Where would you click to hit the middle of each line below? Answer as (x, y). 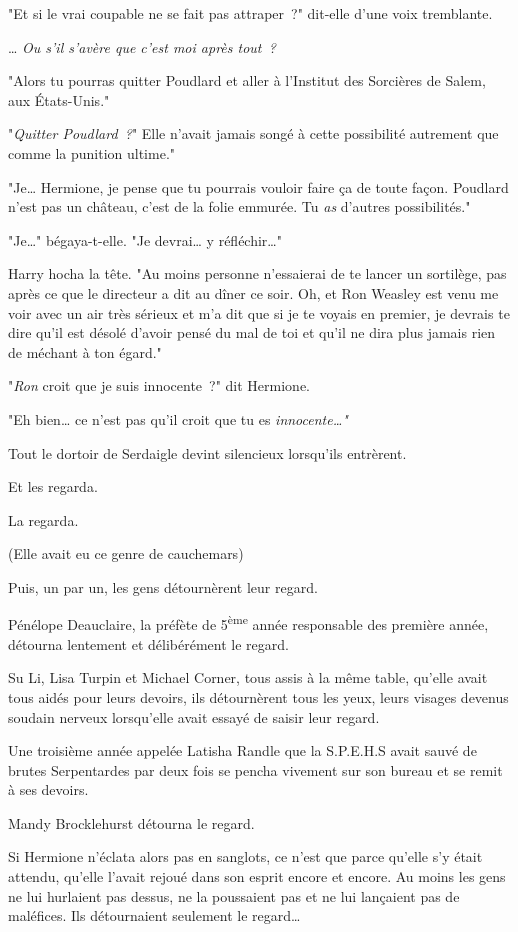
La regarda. (43, 519)
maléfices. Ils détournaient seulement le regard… (154, 915)
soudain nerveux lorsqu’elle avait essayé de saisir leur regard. (194, 716)
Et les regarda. (53, 486)
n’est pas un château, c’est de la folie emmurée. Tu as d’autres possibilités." (239, 206)
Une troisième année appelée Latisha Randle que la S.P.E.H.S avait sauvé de (242, 750)
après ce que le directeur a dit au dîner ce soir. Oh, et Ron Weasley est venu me (253, 292)
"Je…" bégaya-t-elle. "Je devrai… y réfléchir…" (145, 239)
